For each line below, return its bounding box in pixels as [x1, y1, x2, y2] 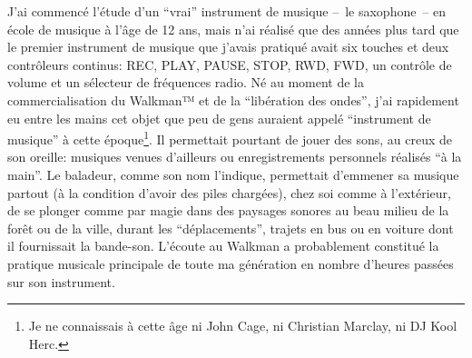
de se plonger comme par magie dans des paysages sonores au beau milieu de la [7, 201, 449, 220]
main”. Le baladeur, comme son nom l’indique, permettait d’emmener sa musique [7, 165, 459, 184]
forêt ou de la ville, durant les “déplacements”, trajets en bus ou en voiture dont [7, 218, 454, 237]
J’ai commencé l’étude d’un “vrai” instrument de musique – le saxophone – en [7, 2, 447, 20]
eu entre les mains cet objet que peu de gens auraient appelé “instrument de [7, 108, 431, 127]
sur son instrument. [7, 272, 115, 291]
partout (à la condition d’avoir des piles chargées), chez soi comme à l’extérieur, [7, 183, 451, 202]
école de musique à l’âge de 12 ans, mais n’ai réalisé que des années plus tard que [7, 19, 459, 38]
